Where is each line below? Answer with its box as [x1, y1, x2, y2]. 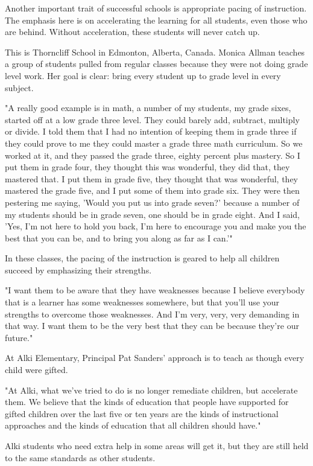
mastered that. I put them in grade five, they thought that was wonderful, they [5, 172, 299, 185]
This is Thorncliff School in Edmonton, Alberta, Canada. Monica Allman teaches [5, 45, 305, 58]
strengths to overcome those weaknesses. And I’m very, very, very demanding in [5, 307, 300, 320]
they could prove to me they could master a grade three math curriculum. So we [5, 136, 303, 149]
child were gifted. [5, 363, 68, 376]
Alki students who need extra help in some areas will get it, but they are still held [5, 439, 309, 452]
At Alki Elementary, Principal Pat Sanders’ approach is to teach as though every [5, 351, 305, 364]
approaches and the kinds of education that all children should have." [5, 419, 261, 432]
